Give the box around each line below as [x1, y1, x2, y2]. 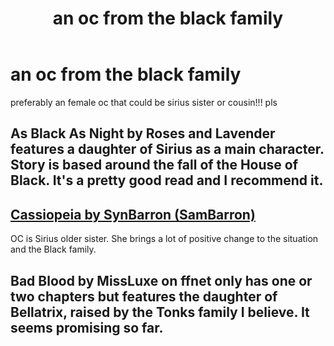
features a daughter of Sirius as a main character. [10, 141, 325, 158]
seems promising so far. [10, 319, 164, 336]
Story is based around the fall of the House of [10, 157, 299, 174]
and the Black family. [10, 243, 97, 256]
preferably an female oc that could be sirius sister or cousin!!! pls [10, 96, 278, 108]
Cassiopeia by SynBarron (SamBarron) [10, 206, 256, 223]
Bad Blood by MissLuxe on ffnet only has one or [10, 272, 313, 289]
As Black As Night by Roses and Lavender [10, 125, 276, 142]
